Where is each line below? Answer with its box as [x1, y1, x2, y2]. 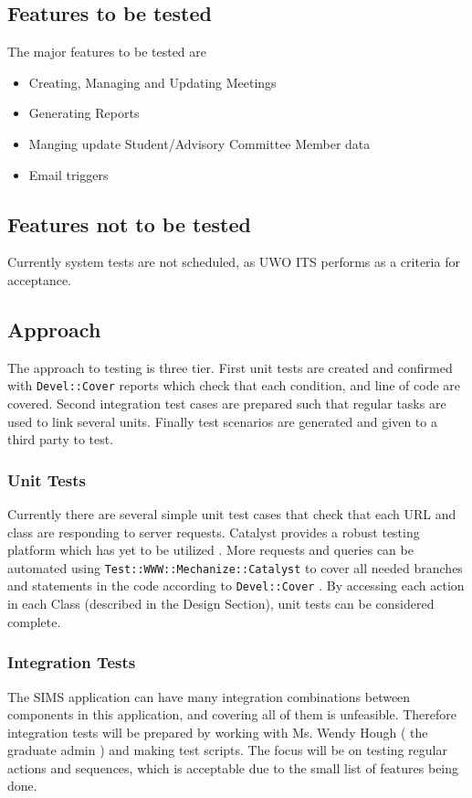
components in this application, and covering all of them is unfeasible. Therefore [7, 705, 456, 724]
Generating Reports [28, 103, 140, 122]
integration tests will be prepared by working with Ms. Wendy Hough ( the [7, 722, 428, 741]
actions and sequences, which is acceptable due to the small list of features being [7, 758, 459, 777]
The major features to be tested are [7, 42, 207, 61]
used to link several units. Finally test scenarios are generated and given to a [7, 411, 437, 431]
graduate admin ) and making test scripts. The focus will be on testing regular [7, 740, 447, 760]
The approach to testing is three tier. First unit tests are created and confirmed [7, 357, 453, 377]
